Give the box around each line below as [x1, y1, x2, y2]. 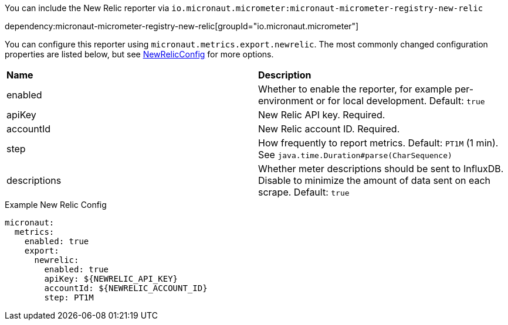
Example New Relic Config [5, 200, 107, 210]
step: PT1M [44, 293, 94, 302]
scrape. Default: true [258, 186, 350, 198]
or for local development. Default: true [316, 95, 485, 107]
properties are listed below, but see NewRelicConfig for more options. [5, 49, 274, 59]
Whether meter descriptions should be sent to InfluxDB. [258, 163, 504, 175]
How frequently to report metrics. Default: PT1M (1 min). [258, 137, 499, 149]
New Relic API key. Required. [258, 109, 385, 121]
